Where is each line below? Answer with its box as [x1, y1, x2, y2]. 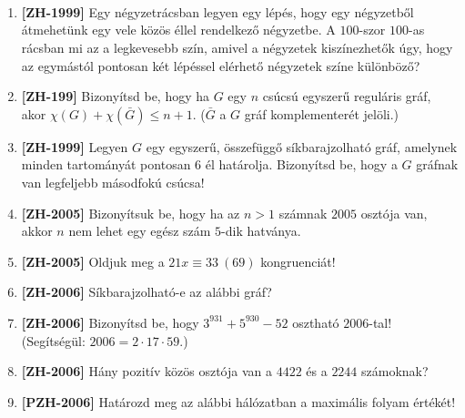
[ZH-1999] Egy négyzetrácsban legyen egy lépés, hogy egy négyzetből [21, 2, 414, 21]
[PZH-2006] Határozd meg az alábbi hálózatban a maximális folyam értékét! [21, 392, 456, 411]
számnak [278, 203, 328, 222]
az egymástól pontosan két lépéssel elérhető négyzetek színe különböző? [21, 56, 420, 75]
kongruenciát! [260, 251, 336, 270]
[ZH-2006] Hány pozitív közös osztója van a [21, 362, 272, 381]
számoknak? [361, 362, 429, 381]
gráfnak [416, 155, 459, 174]
